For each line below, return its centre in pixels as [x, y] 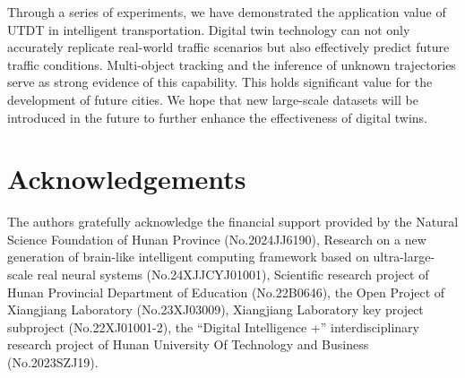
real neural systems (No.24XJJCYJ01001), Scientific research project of [233, 275]
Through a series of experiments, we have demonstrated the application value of [227, 12]
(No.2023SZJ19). [53, 362]
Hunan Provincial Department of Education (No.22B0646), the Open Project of [226, 292]
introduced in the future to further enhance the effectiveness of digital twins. [218, 117]
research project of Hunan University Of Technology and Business [188, 344]
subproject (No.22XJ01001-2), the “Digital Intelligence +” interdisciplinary [213, 326]
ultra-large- [404, 257]
